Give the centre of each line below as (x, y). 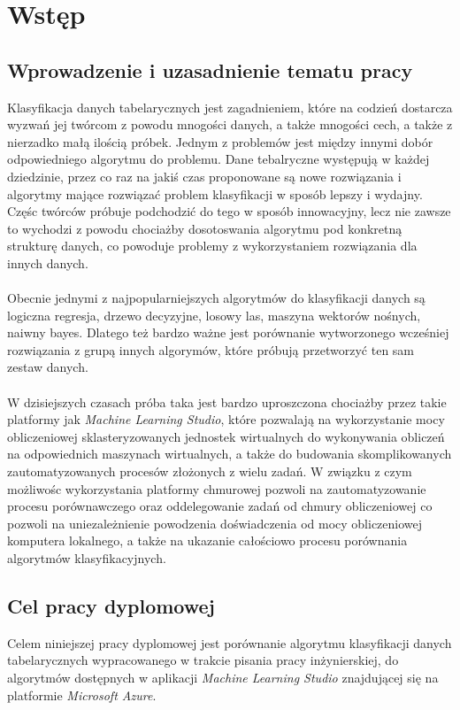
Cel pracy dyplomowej (111, 606)
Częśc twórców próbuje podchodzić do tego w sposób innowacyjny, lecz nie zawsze (229, 211)
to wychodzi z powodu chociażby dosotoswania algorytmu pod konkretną (205, 228)
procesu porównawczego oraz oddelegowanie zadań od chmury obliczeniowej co (220, 506)
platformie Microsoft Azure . (82, 695)
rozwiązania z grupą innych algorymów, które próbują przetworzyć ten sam (211, 349)
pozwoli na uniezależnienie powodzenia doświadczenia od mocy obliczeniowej (215, 523)
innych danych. (48, 262)
